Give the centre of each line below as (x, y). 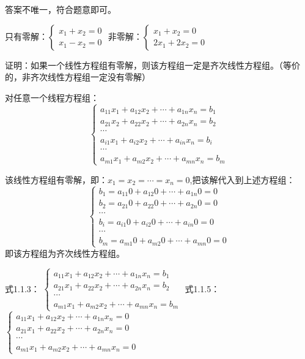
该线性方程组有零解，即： (56, 179)
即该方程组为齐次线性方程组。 (65, 253)
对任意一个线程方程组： (52, 97)
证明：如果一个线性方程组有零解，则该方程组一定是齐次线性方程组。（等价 (152, 65)
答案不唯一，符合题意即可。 (61, 9)
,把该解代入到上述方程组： (242, 179)
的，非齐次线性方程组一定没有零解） (78, 77)
